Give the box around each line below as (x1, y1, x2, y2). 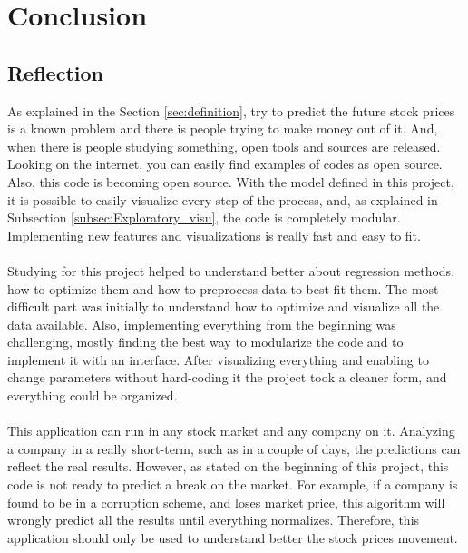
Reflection (7, 58, 103, 86)
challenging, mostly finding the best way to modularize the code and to (7, 332, 404, 351)
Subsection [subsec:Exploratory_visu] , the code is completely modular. (7, 208, 401, 227)
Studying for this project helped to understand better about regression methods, (7, 261, 455, 280)
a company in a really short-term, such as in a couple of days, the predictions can (7, 439, 461, 458)
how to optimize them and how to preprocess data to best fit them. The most (7, 279, 439, 298)
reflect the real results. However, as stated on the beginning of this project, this (7, 457, 449, 476)
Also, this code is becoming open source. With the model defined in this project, (7, 172, 454, 191)
